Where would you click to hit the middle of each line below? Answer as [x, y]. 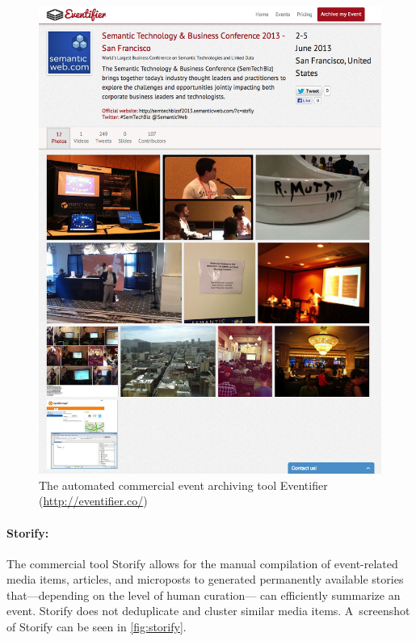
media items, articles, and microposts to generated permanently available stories [205, 579]
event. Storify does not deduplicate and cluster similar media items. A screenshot [208, 611]
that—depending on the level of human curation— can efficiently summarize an [204, 595]
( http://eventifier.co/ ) [93, 501]
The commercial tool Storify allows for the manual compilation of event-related [202, 563]
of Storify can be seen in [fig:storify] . [97, 627]
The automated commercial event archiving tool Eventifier [183, 485]
